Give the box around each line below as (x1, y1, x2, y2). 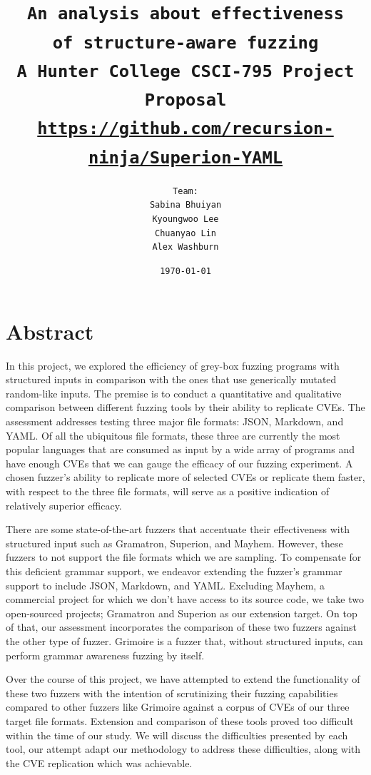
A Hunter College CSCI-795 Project (16, 61, 355, 81)
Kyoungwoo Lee (152, 214, 219, 225)
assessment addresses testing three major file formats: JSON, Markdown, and (6, 414, 344, 429)
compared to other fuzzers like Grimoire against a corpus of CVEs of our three (6, 699, 350, 714)
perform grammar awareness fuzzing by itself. (6, 647, 205, 662)
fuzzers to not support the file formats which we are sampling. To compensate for (6, 549, 362, 564)
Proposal (144, 90, 227, 111)
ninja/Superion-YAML (88, 147, 283, 168)
